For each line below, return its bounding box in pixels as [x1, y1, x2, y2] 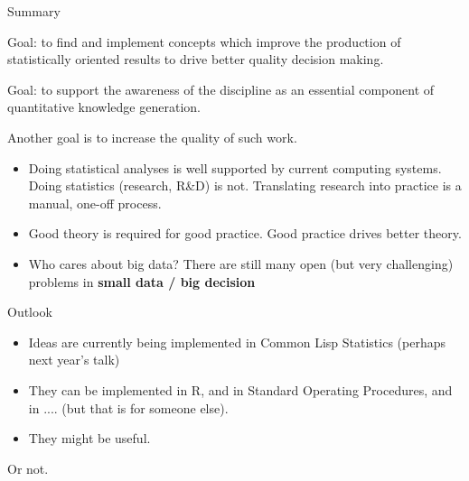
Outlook [7, 302, 52, 321]
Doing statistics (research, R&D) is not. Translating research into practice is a [28, 176, 462, 195]
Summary [7, 2, 61, 20]
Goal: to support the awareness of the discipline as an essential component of [7, 79, 435, 98]
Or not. [7, 458, 49, 477]
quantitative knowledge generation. [7, 97, 201, 116]
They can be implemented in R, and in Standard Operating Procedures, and [28, 380, 453, 399]
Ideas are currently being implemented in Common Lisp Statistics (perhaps [28, 332, 446, 351]
